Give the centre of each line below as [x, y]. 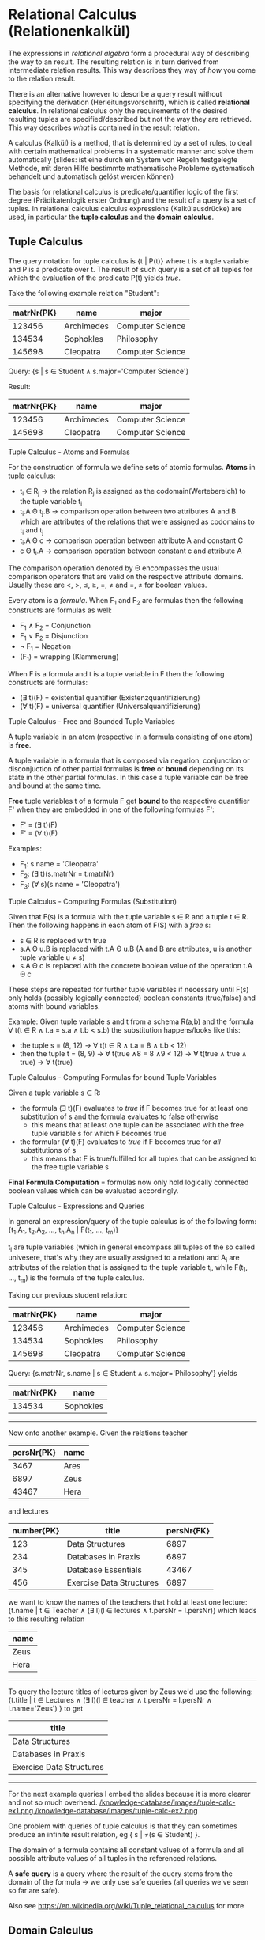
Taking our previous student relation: [68, 1294]
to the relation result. [42, 78]
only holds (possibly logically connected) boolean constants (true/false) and [132, 998]
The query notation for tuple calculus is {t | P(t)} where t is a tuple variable [129, 261]
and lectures [28, 1511]
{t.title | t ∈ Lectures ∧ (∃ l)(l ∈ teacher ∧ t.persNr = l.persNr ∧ [110, 1699]
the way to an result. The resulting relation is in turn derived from [114, 62]
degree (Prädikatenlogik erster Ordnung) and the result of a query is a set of [132, 200]
